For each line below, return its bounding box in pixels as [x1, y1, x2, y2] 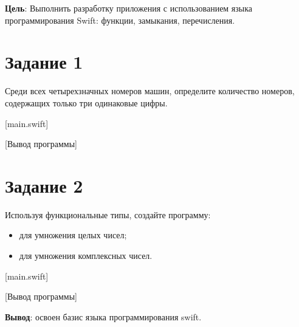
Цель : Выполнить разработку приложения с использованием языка [5, 2, 253, 14]
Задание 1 [5, 49, 83, 74]
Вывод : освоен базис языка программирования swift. [5, 310, 202, 323]
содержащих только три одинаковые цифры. [5, 96, 168, 109]
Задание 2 [5, 173, 83, 198]
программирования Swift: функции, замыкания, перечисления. [5, 13, 235, 26]
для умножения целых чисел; [19, 229, 127, 241]
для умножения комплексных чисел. [19, 249, 153, 261]
